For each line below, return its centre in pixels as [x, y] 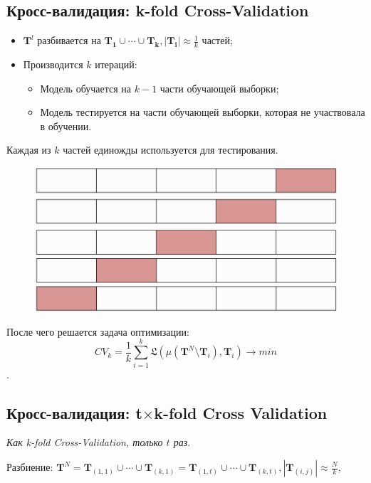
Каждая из [29, 150]
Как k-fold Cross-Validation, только [85, 442]
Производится [53, 64]
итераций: [116, 64]
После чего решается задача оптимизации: [98, 331]
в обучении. [66, 126]
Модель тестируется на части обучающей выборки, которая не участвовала [203, 112]
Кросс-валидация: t [74, 412]
